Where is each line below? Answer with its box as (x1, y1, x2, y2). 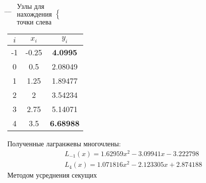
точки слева (17, 19, 52, 26)
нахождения (17, 11, 52, 19)
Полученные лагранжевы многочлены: (7, 138, 121, 149)
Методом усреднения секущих (7, 170, 97, 180)
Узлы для (17, 3, 45, 11)
